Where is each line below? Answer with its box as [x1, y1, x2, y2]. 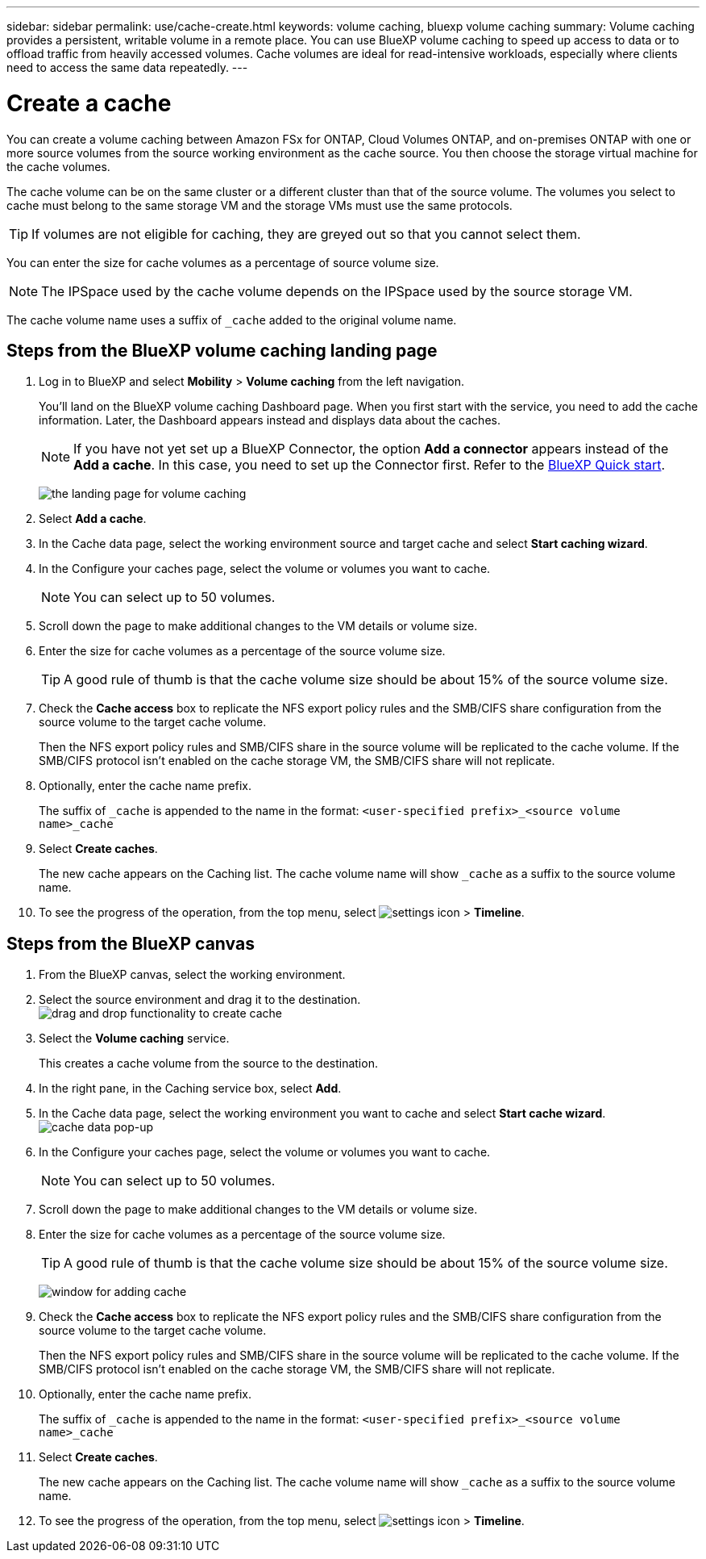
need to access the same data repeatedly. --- [6, 61, 248, 74]
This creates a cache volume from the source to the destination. [39, 1056, 378, 1071]
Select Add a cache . [39, 512, 147, 526]
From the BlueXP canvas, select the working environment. [39, 968, 346, 982]
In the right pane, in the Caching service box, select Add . [39, 1081, 342, 1096]
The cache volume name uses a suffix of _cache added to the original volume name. [6, 312, 457, 327]
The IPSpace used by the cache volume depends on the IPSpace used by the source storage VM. [41, 282, 633, 299]
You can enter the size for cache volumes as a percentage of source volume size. [6, 255, 439, 270]
